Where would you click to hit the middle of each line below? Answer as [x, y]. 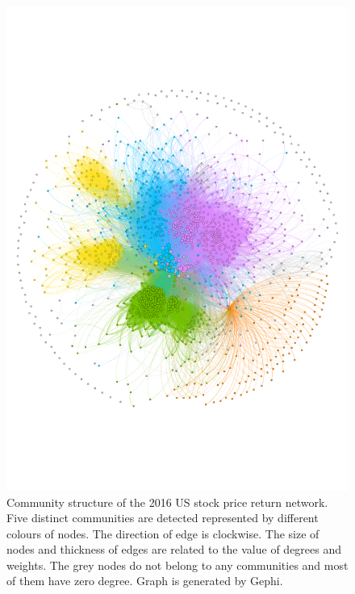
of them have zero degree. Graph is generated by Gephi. [145, 581]
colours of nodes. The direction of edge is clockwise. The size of [163, 533]
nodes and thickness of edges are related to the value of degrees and [174, 549]
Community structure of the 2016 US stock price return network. [167, 502]
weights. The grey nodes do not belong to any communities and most [177, 565]
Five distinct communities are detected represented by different [163, 518]
